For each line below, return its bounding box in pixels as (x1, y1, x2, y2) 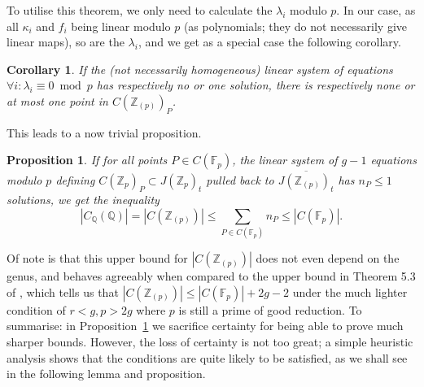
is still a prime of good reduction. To (178, 301, 362, 318)
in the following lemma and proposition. (7, 365, 206, 382)
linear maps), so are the (7, 33, 125, 50)
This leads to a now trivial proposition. (7, 124, 202, 141)
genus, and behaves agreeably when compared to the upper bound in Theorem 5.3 (7, 267, 416, 285)
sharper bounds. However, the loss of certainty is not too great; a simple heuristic (7, 333, 413, 350)
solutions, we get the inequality (7, 191, 160, 208)
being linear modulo (71, 17, 171, 34)
